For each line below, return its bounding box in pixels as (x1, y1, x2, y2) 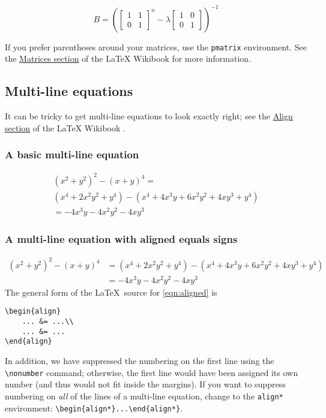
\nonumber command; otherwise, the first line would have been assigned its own (5, 366, 298, 378)
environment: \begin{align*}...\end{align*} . (5, 401, 183, 414)
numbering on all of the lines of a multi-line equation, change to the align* (5, 389, 283, 402)
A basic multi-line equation (5, 147, 139, 162)
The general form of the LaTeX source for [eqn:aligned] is (5, 285, 217, 298)
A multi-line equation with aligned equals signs (5, 231, 238, 246)
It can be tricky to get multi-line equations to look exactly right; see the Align (5, 109, 293, 122)
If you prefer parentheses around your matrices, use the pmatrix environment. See (5, 40, 307, 53)
